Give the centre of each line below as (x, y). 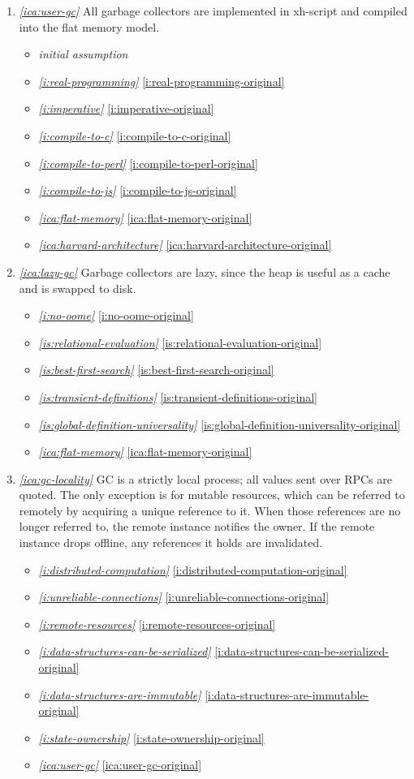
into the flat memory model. (89, 26)
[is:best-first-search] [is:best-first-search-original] (156, 370)
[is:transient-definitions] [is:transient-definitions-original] (178, 396)
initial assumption (83, 54)
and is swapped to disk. (78, 288)
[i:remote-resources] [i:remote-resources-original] (157, 624)
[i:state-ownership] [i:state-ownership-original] (151, 737)
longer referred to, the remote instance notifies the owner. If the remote (197, 526)
